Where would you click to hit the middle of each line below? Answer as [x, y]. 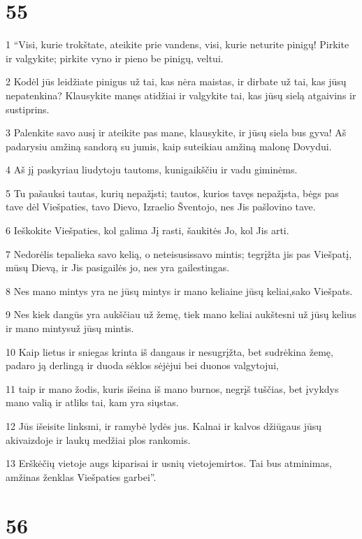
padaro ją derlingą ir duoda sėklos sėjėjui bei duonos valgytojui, [142, 365]
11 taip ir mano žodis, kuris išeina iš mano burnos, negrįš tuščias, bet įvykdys [172, 388]
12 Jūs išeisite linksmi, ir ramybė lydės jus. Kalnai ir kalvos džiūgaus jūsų [164, 426]
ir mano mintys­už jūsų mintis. [70, 328]
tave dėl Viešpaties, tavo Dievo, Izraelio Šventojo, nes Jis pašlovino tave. [161, 207]
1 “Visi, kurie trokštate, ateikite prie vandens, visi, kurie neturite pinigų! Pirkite [178, 44]
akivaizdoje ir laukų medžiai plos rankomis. [98, 439]
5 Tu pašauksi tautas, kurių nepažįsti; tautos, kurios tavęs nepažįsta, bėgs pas [172, 193]
